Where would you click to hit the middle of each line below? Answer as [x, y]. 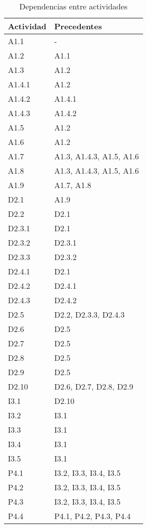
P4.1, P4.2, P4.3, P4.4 [92, 516]
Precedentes [78, 26]
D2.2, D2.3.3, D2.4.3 [90, 314]
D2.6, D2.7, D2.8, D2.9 [94, 386]
